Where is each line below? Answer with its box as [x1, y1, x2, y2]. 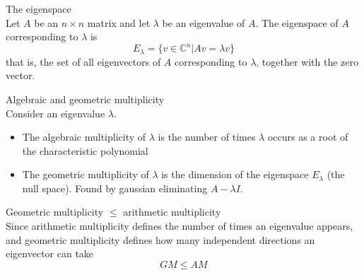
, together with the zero [256, 54, 359, 69]
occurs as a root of [267, 129, 348, 144]
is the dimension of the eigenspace [161, 167, 309, 182]
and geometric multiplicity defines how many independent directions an [6, 232, 315, 247]
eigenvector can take [6, 246, 94, 261]
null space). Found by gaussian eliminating [22, 180, 208, 195]
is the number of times [158, 129, 256, 144]
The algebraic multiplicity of [22, 129, 146, 144]
